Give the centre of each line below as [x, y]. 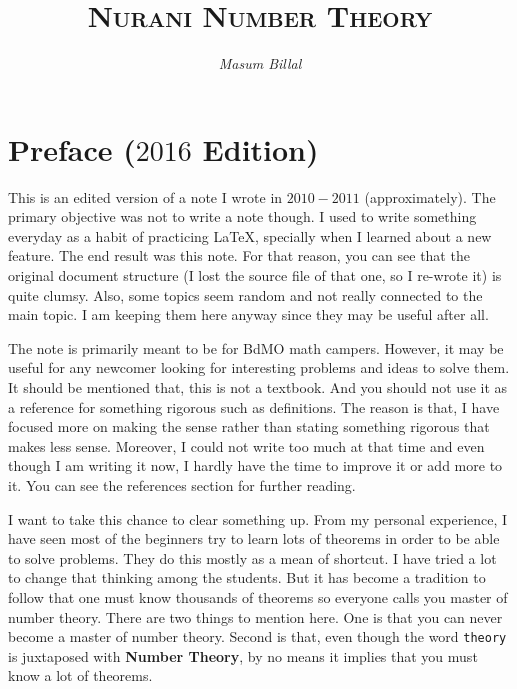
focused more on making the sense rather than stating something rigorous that [249, 426]
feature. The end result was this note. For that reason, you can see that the [239, 255]
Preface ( [72, 148]
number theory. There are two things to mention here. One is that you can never [255, 616]
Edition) [260, 148]
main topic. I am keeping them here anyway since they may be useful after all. [248, 314]
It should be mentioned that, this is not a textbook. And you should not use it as [258, 387]
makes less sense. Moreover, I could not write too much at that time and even [246, 445]
